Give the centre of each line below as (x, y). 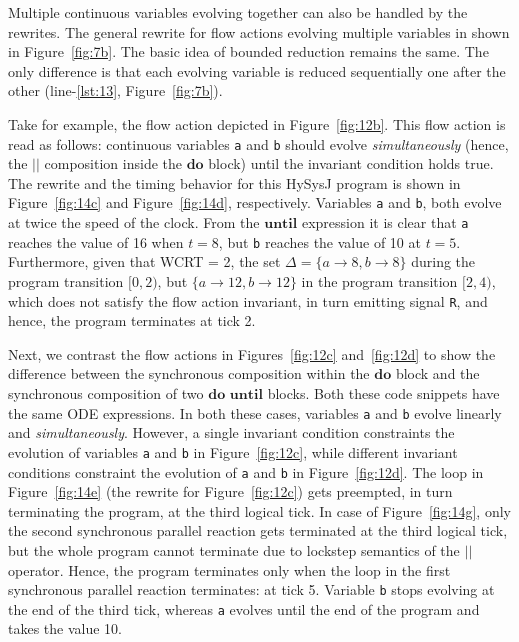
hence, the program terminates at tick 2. (132, 320)
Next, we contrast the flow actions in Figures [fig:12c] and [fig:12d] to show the (252, 353)
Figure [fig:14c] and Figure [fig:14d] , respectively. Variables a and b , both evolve (255, 202)
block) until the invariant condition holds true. (351, 163)
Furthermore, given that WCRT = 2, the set (144, 261)
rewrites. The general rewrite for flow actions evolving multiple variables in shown (259, 31)
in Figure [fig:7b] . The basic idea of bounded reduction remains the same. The (248, 51)
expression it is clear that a (385, 222)
